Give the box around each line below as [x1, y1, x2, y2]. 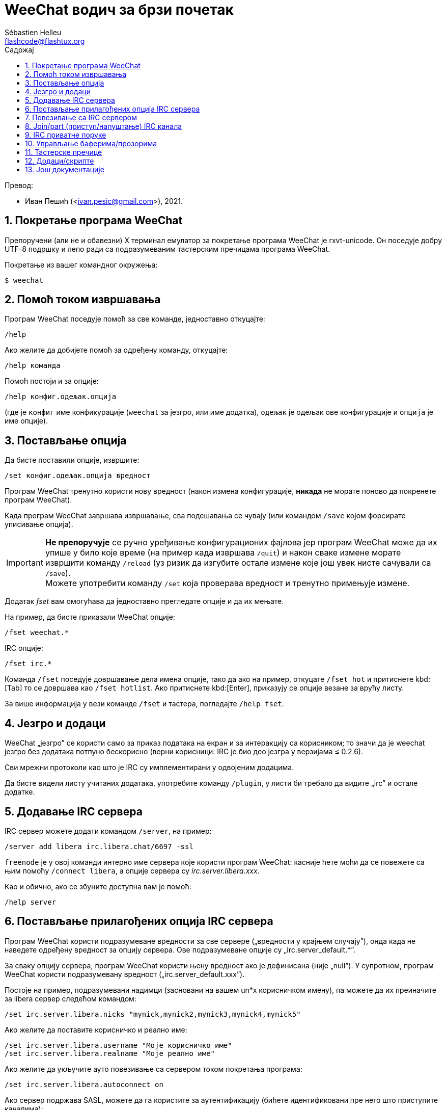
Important [6, 558, 43, 568]
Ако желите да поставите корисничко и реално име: [5, 1025, 187, 1034]
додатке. [5, 787, 35, 797]
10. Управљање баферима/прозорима [25, 139, 157, 148]
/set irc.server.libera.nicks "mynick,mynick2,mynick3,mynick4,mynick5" [5, 1010, 301, 1018]
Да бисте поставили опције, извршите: [5, 456, 140, 465]
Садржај [5, 45, 34, 54]
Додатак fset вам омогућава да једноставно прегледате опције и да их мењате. [5, 597, 284, 606]
